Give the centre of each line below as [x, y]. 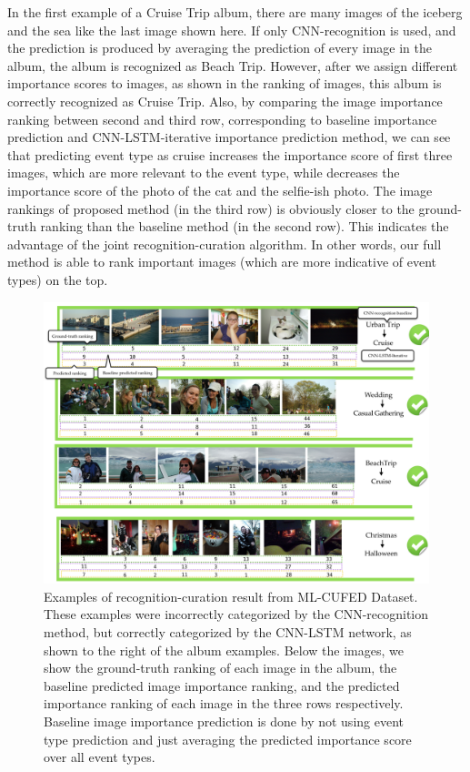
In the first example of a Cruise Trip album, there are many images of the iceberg [235, 12]
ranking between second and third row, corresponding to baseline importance [222, 119]
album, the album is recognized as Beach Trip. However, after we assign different [233, 65]
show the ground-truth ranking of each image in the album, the [220, 668]
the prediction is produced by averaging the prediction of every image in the [220, 48]
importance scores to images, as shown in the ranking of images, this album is [225, 83]
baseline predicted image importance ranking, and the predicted [222, 685]
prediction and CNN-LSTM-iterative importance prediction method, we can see [229, 137]
